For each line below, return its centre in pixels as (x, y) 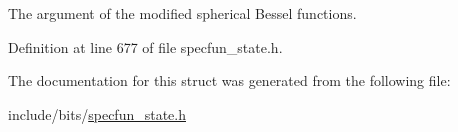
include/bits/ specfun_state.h (97, 113)
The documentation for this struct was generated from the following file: (229, 80)
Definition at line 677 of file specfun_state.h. (145, 46)
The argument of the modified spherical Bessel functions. (182, 13)
